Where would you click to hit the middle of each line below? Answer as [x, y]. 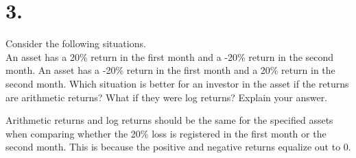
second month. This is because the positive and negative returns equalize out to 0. [178, 147]
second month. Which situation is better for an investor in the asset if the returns [177, 83]
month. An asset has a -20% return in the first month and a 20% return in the [170, 70]
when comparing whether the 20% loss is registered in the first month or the [166, 133]
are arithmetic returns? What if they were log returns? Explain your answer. [167, 97]
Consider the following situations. [76, 43]
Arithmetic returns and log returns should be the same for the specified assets [169, 120]
